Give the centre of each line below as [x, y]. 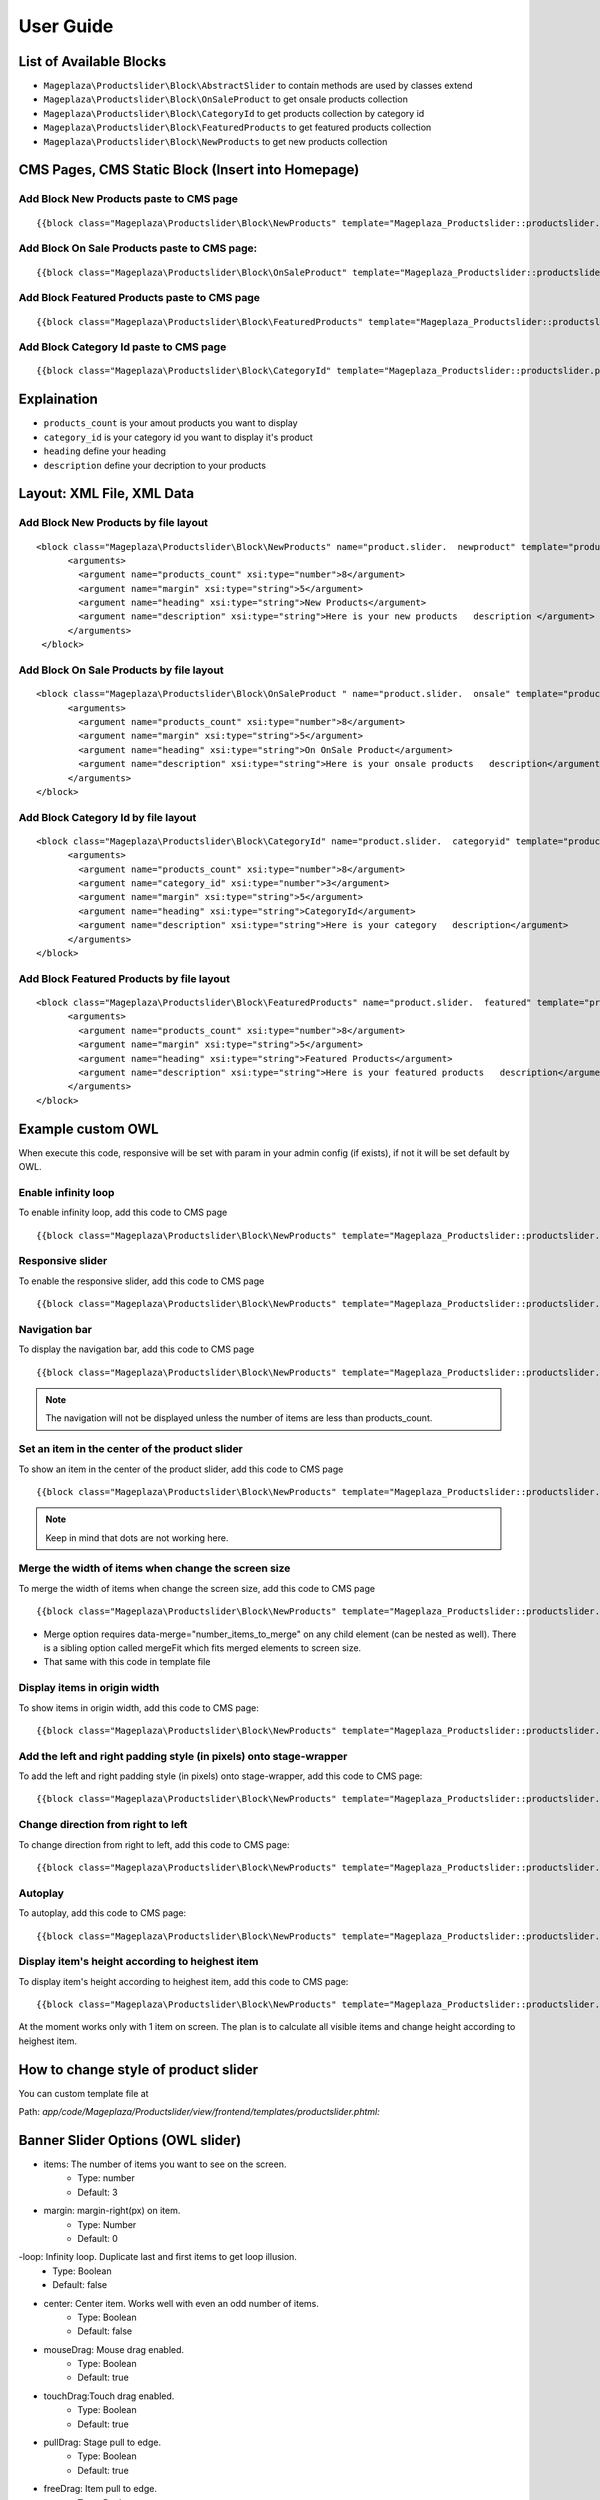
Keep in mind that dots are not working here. [137, 1537]
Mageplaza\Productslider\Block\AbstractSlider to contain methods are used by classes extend [258, 86]
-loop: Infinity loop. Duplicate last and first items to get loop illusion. [157, 2257]
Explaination [58, 399]
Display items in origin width [89, 1688]
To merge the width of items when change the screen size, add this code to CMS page [196, 1588]
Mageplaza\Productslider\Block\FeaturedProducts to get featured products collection [237, 127]
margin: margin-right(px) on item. [112, 2211]
